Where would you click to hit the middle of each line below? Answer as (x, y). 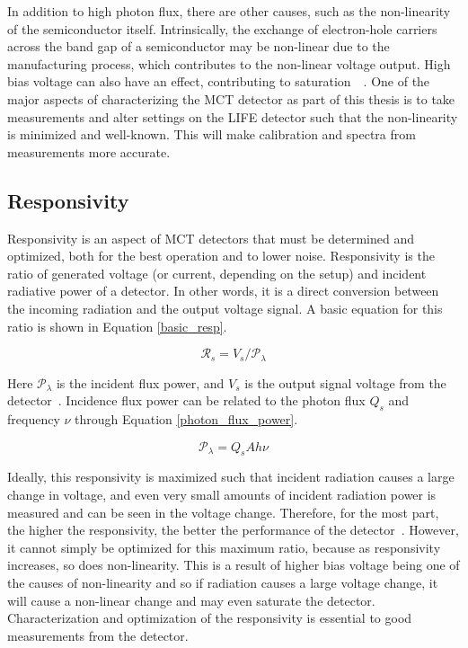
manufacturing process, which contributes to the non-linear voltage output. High (229, 63)
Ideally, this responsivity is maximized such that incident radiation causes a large (231, 477)
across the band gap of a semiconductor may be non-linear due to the (199, 46)
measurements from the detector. (98, 635)
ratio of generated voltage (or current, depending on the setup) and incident (217, 273)
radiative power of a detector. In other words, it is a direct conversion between (223, 291)
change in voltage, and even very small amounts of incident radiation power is (222, 494)
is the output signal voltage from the (345, 382)
